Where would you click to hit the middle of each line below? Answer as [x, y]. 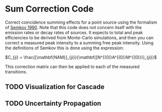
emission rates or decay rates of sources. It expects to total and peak [74, 32]
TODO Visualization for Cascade [55, 87]
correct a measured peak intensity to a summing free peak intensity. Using [79, 42]
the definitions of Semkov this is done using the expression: [65, 48]
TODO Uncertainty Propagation [53, 103]
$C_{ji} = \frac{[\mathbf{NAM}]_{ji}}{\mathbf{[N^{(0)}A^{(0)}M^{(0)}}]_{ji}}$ [81, 57]
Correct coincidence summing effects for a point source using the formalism [81, 22]
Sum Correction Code [49, 9]
